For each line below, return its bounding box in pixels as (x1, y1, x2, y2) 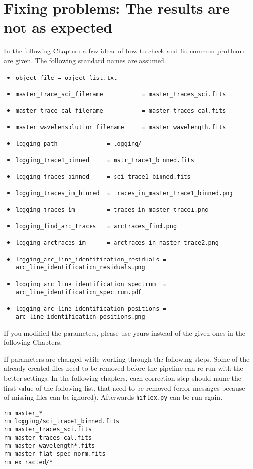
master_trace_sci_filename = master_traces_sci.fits (15, 91, 226, 98)
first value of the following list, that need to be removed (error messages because (4, 382, 245, 392)
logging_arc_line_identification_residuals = (15, 256, 166, 263)
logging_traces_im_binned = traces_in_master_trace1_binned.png (15, 190, 233, 197)
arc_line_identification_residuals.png (15, 264, 145, 271)
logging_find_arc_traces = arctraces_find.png (15, 223, 177, 230)
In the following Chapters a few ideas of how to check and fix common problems (4, 46, 245, 56)
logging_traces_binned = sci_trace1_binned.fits (15, 173, 191, 181)
